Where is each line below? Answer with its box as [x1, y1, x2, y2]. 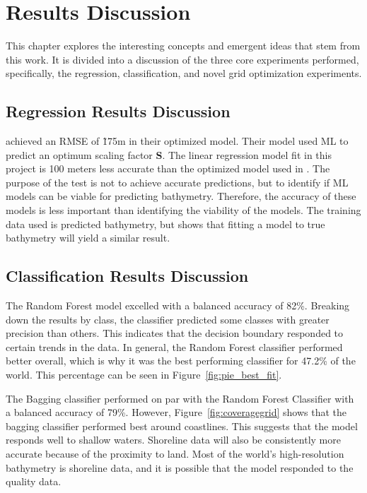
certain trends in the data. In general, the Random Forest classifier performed [6, 339, 343, 354]
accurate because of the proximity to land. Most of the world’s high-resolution [6, 446, 344, 461]
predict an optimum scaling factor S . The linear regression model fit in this [6, 147, 332, 162]
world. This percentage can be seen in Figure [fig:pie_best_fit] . [6, 367, 282, 382]
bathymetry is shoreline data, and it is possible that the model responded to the [6, 460, 354, 475]
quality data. [6, 474, 62, 489]
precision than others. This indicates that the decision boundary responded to [6, 326, 344, 340]
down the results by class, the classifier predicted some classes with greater [6, 311, 330, 326]
